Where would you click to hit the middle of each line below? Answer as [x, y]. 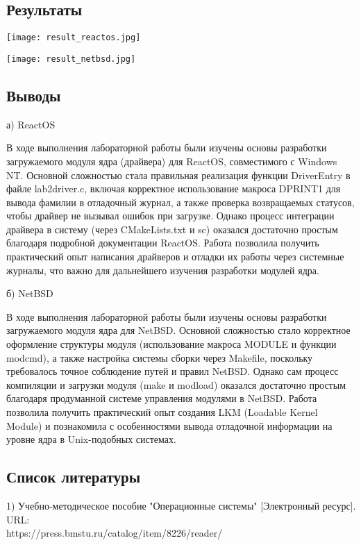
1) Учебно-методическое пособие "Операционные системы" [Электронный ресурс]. [181, 505]
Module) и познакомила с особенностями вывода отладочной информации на [169, 425]
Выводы [34, 95]
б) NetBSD [30, 293]
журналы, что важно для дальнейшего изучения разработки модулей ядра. [163, 270]
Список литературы [74, 477]
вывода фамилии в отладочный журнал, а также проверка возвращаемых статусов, [180, 202]
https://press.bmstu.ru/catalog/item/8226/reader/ [115, 533]
